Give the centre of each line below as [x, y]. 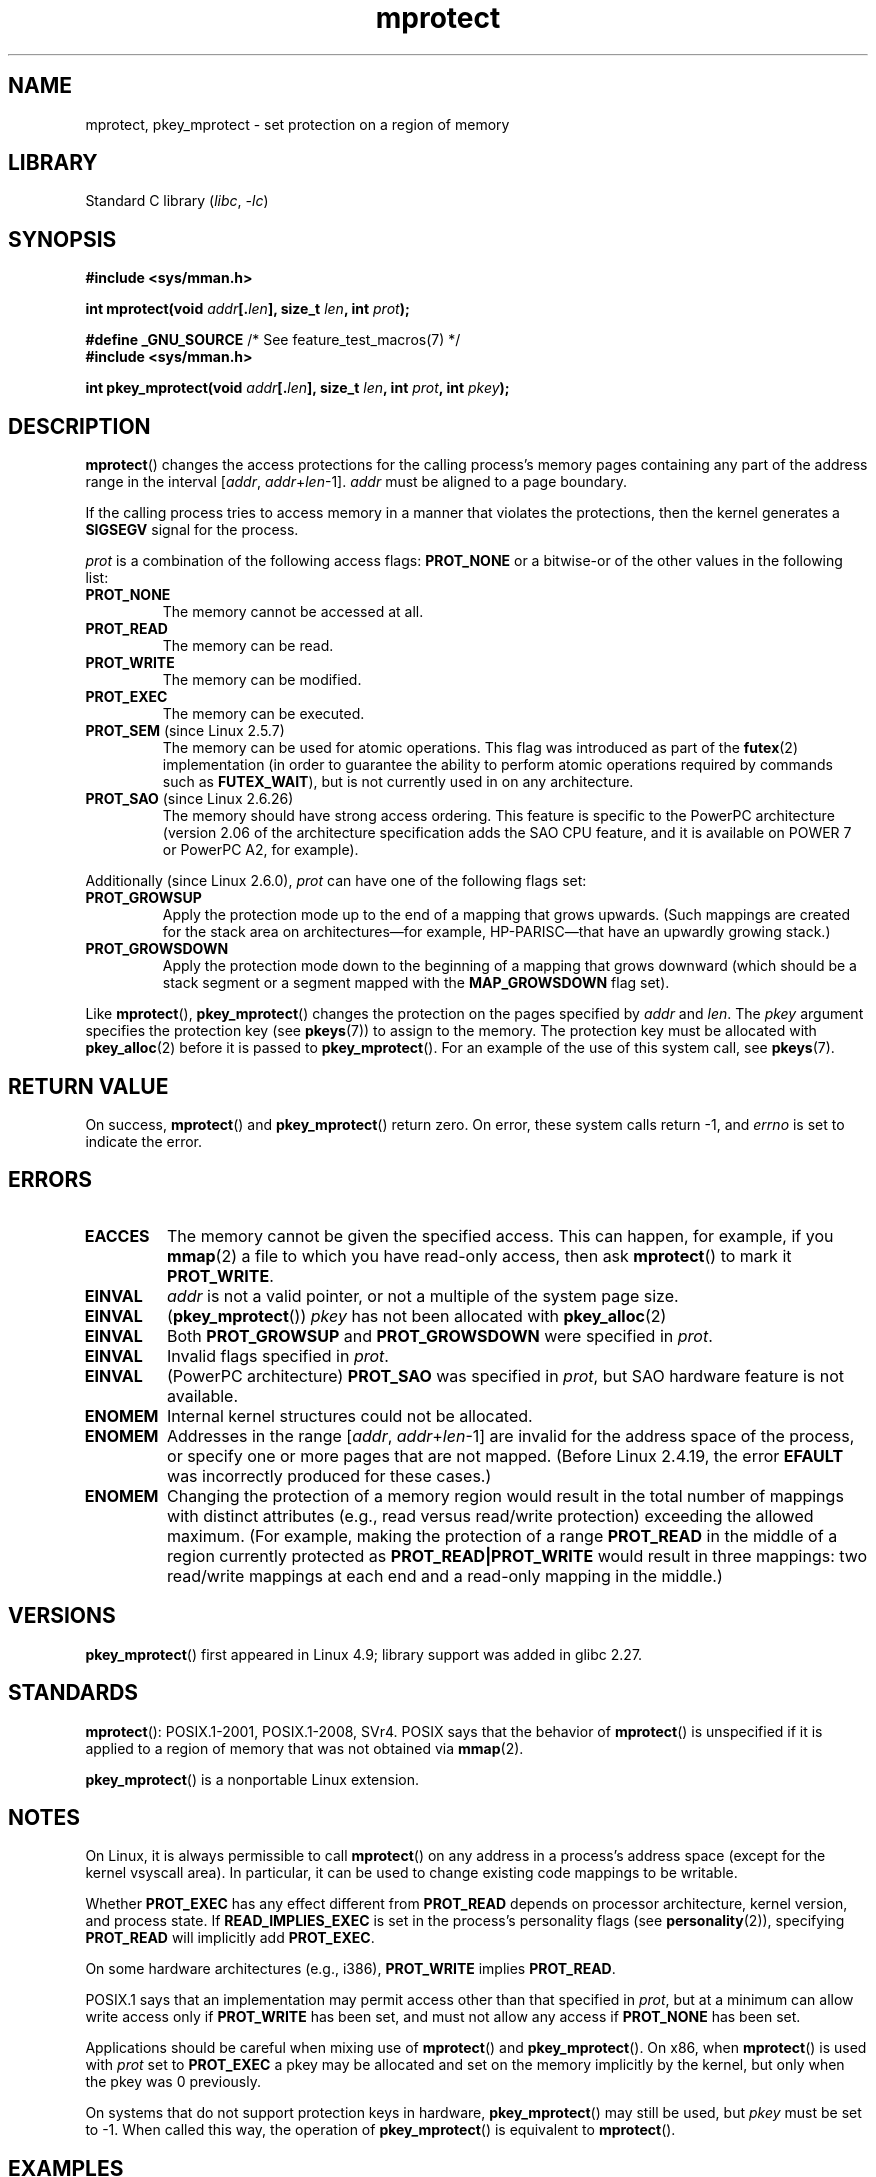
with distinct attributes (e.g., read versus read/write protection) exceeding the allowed [490, 1515]
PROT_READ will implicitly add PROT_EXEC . [230, 1938]
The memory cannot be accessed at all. [293, 612]
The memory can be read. [248, 646]
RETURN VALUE [88, 1086]
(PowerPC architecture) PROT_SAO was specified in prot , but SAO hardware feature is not [506, 1375]
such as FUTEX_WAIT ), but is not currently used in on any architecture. [398, 782]
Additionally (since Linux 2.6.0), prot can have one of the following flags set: [336, 881]
